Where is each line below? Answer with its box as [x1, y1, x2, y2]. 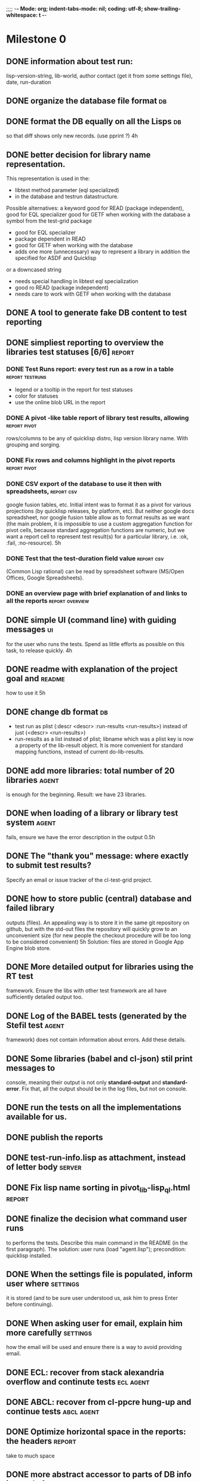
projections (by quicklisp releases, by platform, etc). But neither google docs [6, 507, 195, 515]
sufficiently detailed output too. [6, 993, 84, 1001]
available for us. [6, 1112, 67, 1122]
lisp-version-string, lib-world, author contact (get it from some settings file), [6, 72, 193, 79]
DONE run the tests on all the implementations [6, 1103, 181, 1113]
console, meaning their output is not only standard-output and [6, 1079, 161, 1086]
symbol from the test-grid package [6, 217, 93, 224]
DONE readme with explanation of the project [6, 664, 178, 674]
